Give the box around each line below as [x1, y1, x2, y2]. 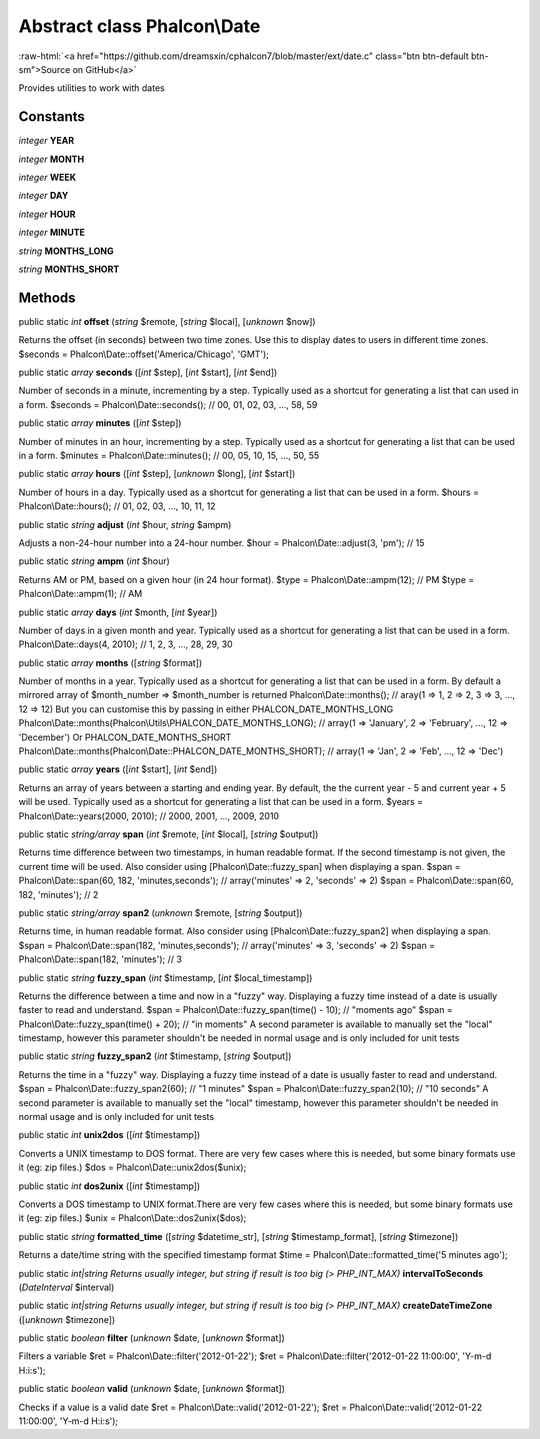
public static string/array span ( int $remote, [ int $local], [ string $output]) [18, 828, 319, 840]
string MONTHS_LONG [18, 245, 114, 257]
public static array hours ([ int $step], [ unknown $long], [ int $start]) [18, 468, 296, 480]
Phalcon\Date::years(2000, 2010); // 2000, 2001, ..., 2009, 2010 [18, 810, 280, 822]
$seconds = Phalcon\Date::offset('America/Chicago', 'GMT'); [18, 348, 270, 360]
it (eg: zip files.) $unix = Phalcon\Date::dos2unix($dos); [18, 1212, 247, 1224]
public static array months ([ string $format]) [18, 656, 203, 669]
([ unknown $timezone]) [18, 1313, 116, 1325]
